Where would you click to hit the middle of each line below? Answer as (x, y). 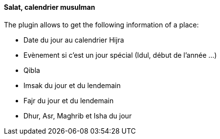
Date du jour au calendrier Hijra (74, 40)
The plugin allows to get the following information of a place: (101, 24)
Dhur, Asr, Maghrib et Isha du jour (78, 116)
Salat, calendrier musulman (50, 7)
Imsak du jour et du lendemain (72, 85)
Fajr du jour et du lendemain (69, 100)
